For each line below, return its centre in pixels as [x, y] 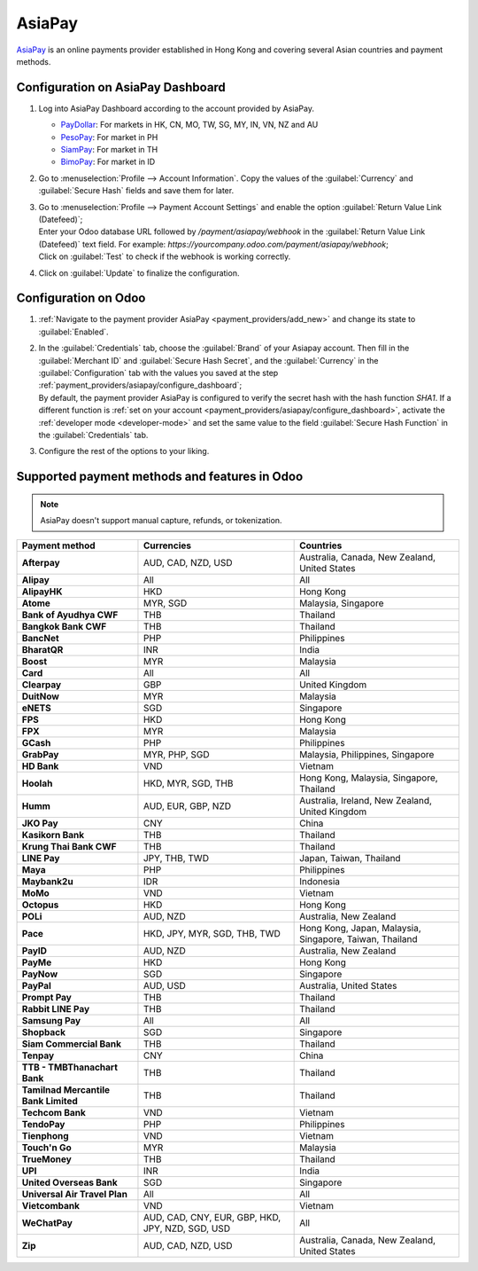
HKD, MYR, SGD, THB [188, 783]
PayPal [37, 985]
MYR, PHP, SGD [176, 754]
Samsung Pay [51, 1020]
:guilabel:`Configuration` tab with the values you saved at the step [158, 373]
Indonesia [320, 881]
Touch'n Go [46, 1147]
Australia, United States [348, 985]
